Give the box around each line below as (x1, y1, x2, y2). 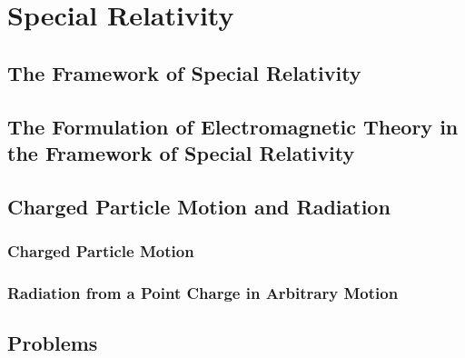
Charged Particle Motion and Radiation (7, 192, 391, 220)
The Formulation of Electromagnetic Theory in (7, 112, 459, 140)
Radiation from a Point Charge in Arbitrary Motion (7, 281, 399, 303)
